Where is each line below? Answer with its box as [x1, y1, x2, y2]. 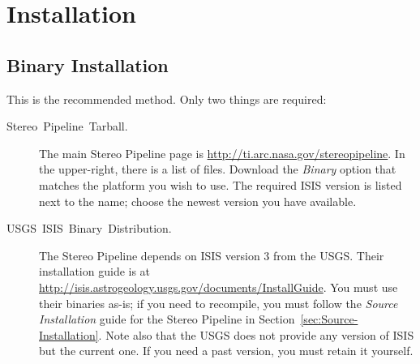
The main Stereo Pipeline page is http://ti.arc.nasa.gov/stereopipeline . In [39, 144, 405, 161]
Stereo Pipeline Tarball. [6, 118, 128, 135]
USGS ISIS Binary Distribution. [6, 220, 172, 237]
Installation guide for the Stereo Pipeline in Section [39, 310, 295, 328]
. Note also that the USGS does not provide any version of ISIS [98, 326, 414, 343]
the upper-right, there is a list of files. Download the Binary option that [39, 161, 396, 178]
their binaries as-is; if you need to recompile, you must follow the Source [39, 294, 398, 311]
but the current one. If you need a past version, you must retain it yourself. [39, 342, 414, 359]
